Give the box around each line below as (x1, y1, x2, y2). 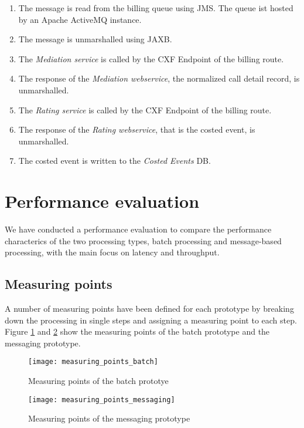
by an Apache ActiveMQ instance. (18, 13, 142, 25)
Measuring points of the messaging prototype (28, 412, 190, 424)
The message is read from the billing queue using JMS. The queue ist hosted (18, 2, 293, 14)
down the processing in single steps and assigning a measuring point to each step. (5, 314, 297, 326)
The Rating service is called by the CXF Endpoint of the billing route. (18, 103, 272, 116)
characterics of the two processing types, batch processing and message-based (5, 234, 282, 247)
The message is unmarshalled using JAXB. (18, 33, 172, 45)
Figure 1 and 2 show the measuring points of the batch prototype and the (5, 325, 270, 338)
